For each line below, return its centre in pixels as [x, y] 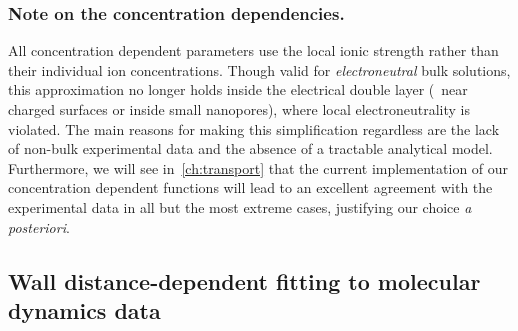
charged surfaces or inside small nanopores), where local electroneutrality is [239, 109]
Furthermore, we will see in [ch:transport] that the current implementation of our [258, 167]
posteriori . [39, 226]
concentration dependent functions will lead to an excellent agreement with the [250, 187]
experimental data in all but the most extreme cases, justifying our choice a [240, 206]
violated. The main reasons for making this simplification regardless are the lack [254, 128]
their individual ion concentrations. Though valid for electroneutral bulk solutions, [259, 69]
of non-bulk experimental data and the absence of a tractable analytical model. [250, 148]
